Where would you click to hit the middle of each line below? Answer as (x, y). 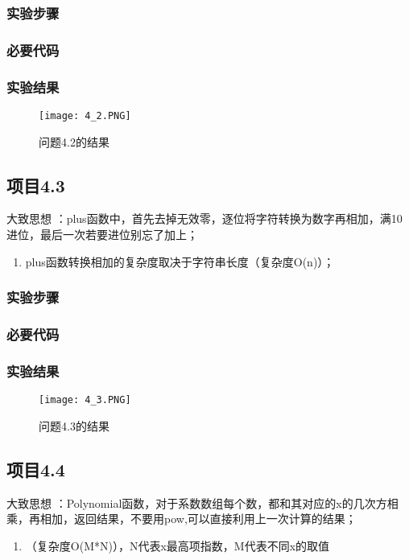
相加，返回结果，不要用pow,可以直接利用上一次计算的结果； (198, 519)
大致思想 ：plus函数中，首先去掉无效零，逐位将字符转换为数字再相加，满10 (204, 218)
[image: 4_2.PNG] (85, 115)
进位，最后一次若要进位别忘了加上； (102, 234)
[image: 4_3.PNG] (85, 400)
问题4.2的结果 (74, 141)
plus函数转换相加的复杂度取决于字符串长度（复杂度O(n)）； (180, 261)
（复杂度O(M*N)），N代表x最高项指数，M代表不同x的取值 (178, 545)
